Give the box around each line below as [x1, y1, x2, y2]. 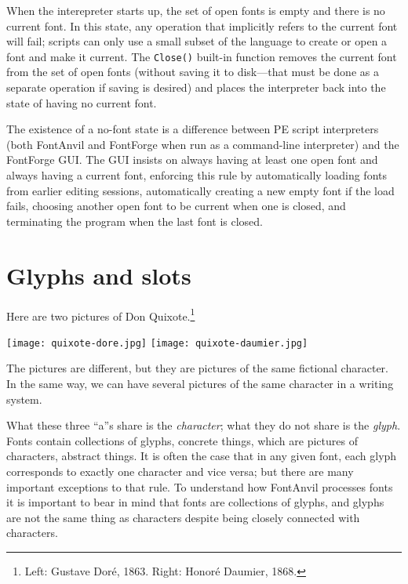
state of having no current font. [6, 94, 157, 111]
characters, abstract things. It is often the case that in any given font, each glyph [6, 448, 397, 464]
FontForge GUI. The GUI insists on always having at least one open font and [6, 151, 378, 168]
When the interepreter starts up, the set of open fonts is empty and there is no [6, 2, 385, 18]
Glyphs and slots [6, 259, 191, 291]
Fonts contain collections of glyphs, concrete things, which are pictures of [6, 432, 358, 448]
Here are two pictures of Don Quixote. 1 [6, 305, 195, 324]
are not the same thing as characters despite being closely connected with [6, 509, 360, 525]
